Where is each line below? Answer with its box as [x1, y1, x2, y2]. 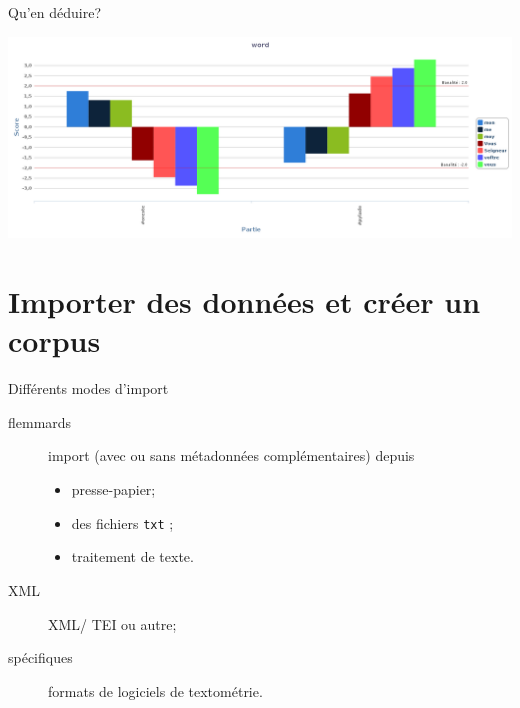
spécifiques [8, 647, 73, 668]
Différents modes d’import [8, 378, 169, 399]
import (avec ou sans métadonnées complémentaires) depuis [48, 445, 415, 466]
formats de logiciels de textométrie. [48, 680, 263, 701]
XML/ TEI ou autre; [48, 613, 177, 634]
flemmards [8, 411, 72, 432]
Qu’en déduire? [8, 2, 102, 22]
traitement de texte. [71, 546, 194, 567]
